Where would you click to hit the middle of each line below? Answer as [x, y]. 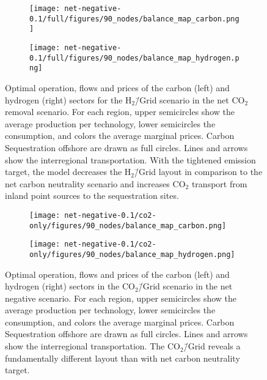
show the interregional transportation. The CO [93, 346]
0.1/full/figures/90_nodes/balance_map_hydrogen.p [134, 58]
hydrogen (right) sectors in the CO [70, 286]
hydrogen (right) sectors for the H [68, 99]
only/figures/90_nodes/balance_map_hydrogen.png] [132, 254]
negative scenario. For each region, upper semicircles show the [121, 298]
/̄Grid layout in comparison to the [199, 172]
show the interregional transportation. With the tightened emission [130, 159]
